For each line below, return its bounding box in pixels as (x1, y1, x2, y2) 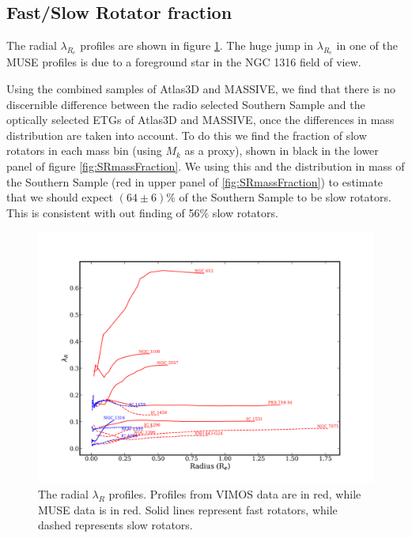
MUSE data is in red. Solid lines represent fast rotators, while (38, 501, 338, 517)
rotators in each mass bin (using (6, 142, 162, 159)
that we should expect (6, 189, 114, 205)
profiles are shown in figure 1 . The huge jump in (80, 37, 314, 54)
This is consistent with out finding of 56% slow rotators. (6, 204, 278, 220)
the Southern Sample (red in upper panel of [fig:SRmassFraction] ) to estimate (6, 173, 384, 190)
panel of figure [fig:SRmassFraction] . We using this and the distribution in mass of (6, 157, 405, 174)
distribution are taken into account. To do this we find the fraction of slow (6, 126, 367, 143)
